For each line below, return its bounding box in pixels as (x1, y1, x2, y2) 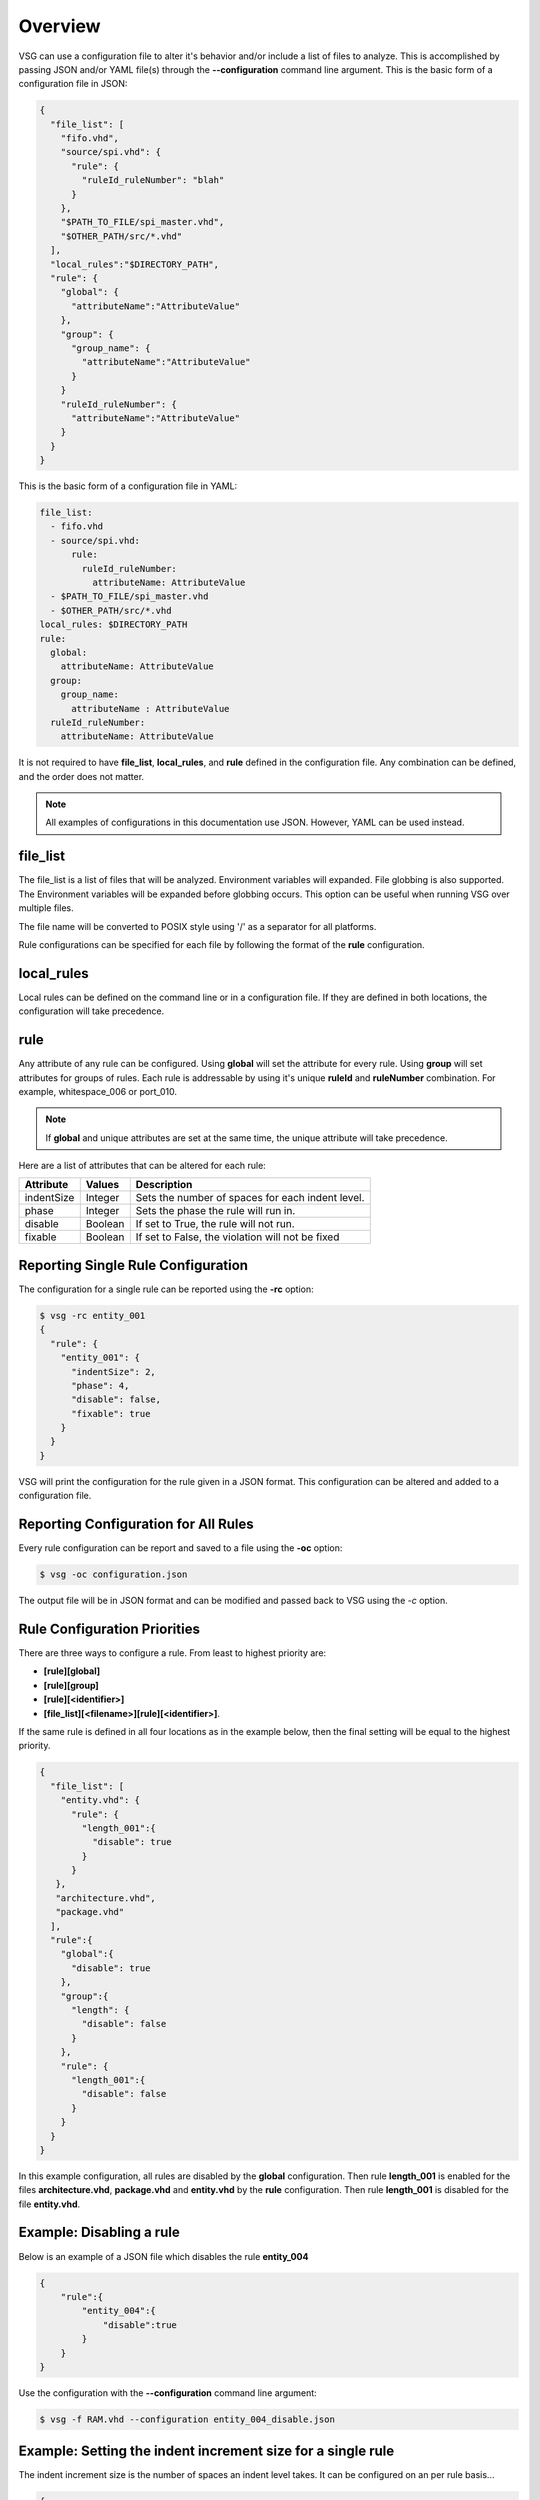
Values (85, 1178, 120, 1192)
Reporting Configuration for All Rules (18, 1516, 254, 1533)
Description (135, 1178, 193, 1192)
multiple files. (18, 902, 74, 914)
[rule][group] (43, 1679, 99, 1691)
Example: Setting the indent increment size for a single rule (18, 2443, 395, 2460)
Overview (18, 15, 101, 37)
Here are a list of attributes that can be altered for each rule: (18, 1160, 267, 1172)
